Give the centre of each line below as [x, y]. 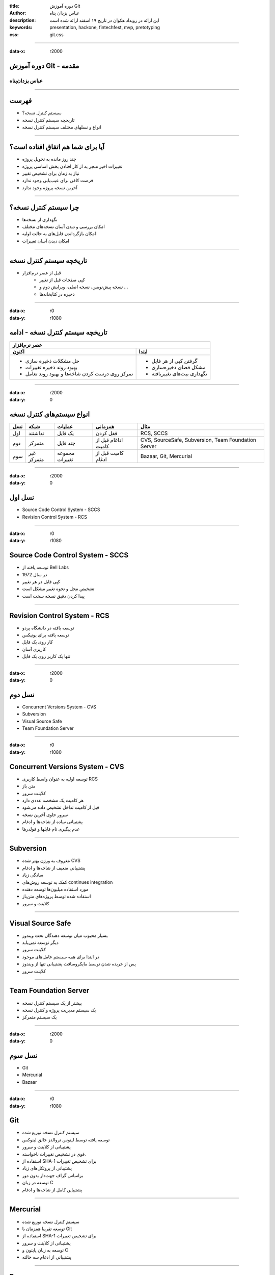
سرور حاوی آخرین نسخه [45, 814]
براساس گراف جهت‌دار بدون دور [53, 1175]
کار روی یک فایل [37, 642]
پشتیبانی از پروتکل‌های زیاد [47, 1168]
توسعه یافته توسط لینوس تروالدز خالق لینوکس [66, 1139]
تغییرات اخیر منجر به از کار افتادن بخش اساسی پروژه [72, 166]
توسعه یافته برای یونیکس [46, 635]
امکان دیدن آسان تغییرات [46, 241]
